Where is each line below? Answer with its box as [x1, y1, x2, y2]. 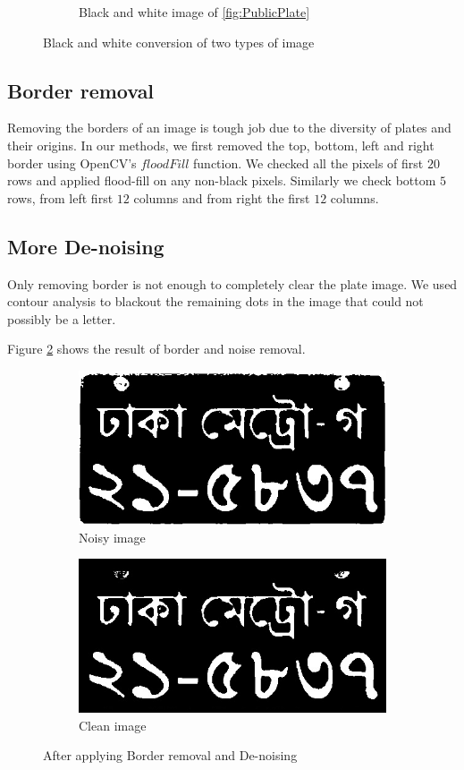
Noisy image [79, 527, 146, 546]
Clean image [79, 715, 147, 734]
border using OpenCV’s [7, 153, 137, 172]
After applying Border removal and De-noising [43, 746, 298, 765]
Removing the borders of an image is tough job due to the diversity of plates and [7, 118, 451, 137]
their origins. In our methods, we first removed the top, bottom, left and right [7, 135, 434, 154]
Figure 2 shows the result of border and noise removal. [7, 339, 306, 358]
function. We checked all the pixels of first [193, 153, 424, 172]
